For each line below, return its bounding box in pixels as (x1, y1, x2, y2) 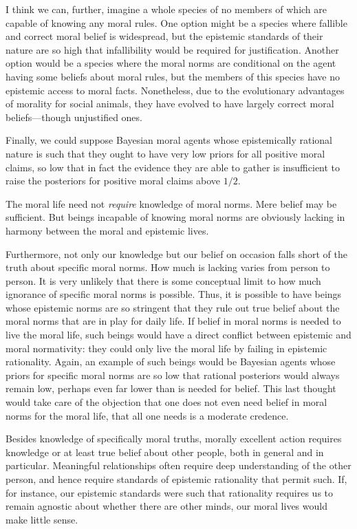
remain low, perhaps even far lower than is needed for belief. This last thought (6, 381, 336, 396)
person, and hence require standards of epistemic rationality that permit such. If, (6, 472, 347, 486)
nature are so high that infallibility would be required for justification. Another (6, 42, 339, 56)
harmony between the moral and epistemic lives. (6, 223, 209, 237)
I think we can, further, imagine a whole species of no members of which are (6, 2, 327, 16)
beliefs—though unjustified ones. (6, 109, 142, 124)
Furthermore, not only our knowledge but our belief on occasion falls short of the (6, 246, 347, 261)
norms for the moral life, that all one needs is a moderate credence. (6, 408, 289, 422)
